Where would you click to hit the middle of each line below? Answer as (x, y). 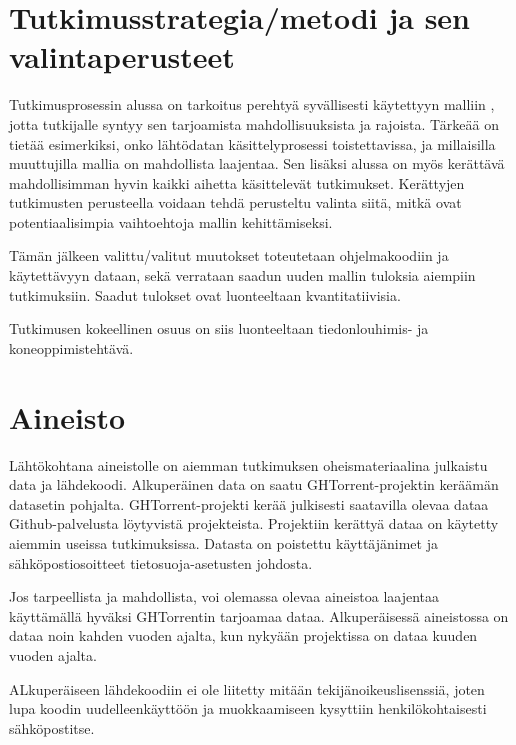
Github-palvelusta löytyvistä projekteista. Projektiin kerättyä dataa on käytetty (254, 523)
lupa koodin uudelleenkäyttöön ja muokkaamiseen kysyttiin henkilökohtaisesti (248, 708)
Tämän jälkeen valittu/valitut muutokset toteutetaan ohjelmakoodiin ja (229, 255)
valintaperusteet (122, 56)
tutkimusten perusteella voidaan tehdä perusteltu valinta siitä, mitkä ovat (235, 202)
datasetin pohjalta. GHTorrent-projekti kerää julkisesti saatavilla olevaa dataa (249, 503)
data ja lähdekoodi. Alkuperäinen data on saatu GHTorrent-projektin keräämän (254, 484)
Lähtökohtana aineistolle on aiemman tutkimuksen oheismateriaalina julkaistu (248, 464)
